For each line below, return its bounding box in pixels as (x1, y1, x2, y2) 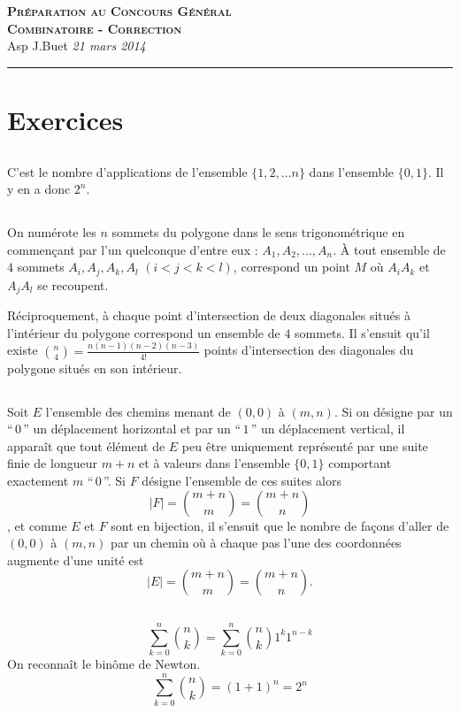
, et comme (7, 516, 67, 534)
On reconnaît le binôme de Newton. (7, 654, 201, 672)
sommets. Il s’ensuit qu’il (295, 323, 430, 341)
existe (7, 341, 38, 359)
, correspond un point (233, 257, 350, 276)
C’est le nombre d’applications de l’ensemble (7, 162, 248, 180)
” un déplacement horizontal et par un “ (23, 419, 241, 438)
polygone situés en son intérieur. (7, 358, 182, 377)
